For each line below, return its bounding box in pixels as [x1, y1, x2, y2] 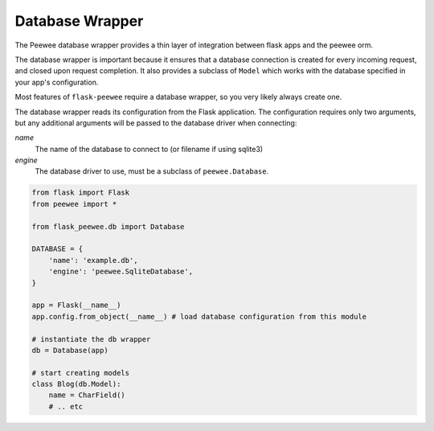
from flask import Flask [31, 188, 130, 197]
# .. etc [48, 402, 84, 411]
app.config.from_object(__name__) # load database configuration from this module [31, 312, 367, 321]
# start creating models [31, 368, 130, 377]
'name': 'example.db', [48, 256, 138, 265]
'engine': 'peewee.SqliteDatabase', [48, 267, 193, 277]
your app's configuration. [14, 77, 99, 87]
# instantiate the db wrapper [31, 335, 151, 343]
